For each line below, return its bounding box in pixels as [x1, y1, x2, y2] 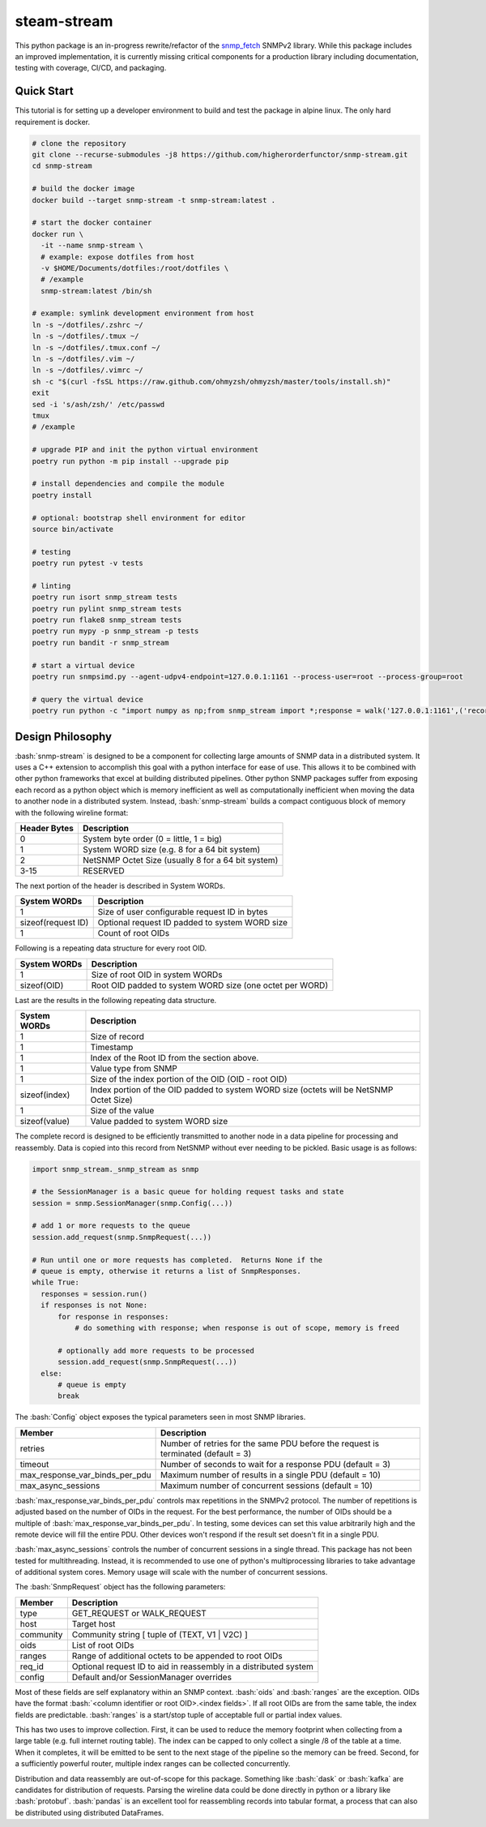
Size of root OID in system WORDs [91, 969, 223, 980]
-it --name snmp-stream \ [40, 241, 143, 251]
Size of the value [90, 1105, 155, 1117]
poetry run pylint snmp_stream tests [32, 604, 182, 613]
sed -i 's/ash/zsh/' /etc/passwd [32, 400, 165, 409]
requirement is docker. [15, 117, 91, 127]
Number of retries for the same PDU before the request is [160, 1438, 380, 1449]
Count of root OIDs [97, 928, 170, 939]
